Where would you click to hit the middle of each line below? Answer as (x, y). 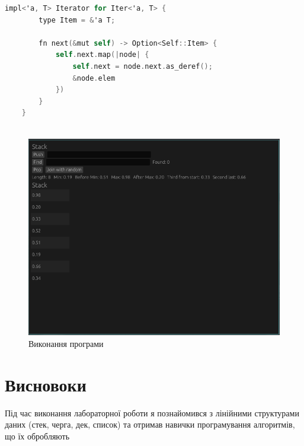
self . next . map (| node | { (102, 55)
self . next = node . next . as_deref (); (143, 66)
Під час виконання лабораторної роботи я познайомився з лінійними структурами (152, 412)
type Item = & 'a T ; (77, 20)
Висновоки (46, 384)
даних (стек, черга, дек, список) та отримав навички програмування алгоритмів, (150, 424)
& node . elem (94, 78)
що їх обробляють (37, 436)
